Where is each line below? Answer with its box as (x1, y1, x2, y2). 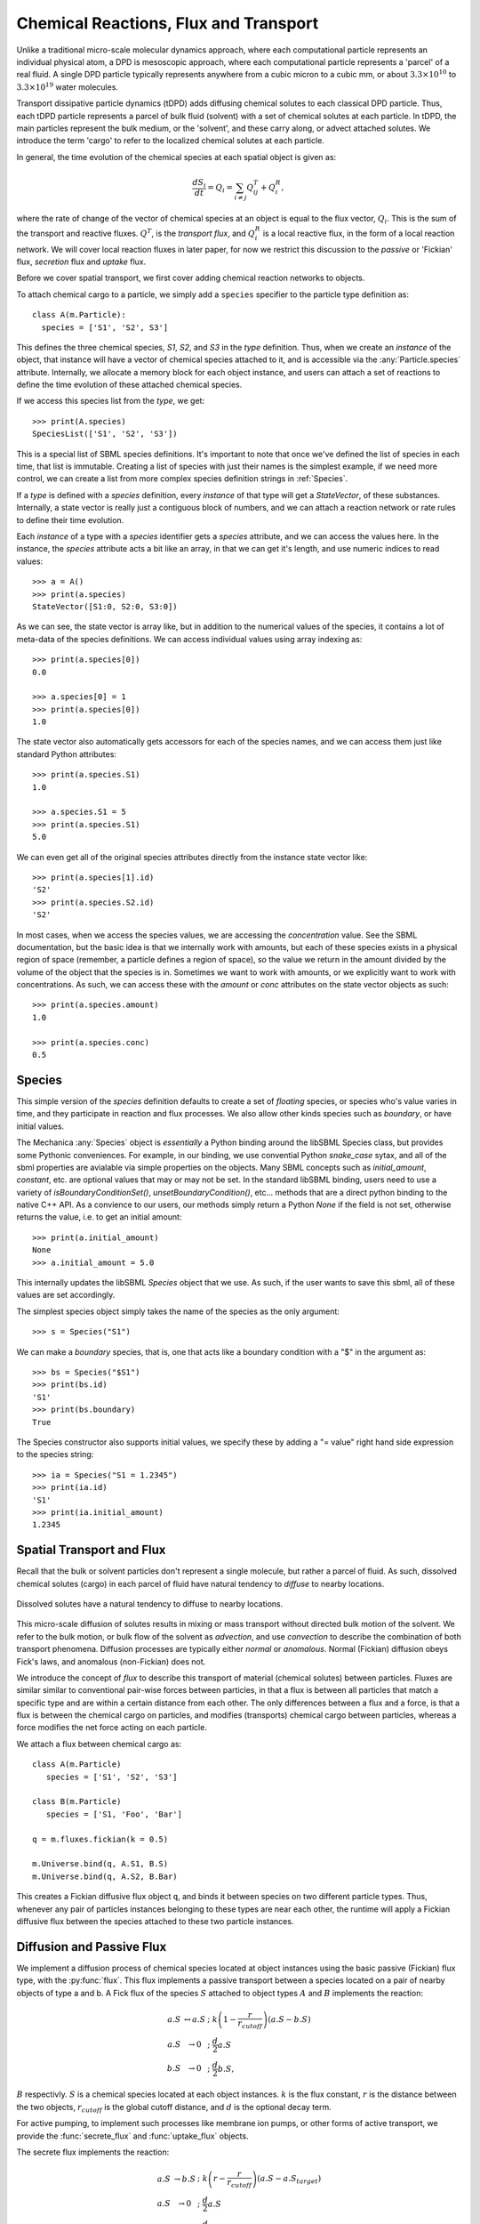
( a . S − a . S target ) (257, 2173, 322, 2186)
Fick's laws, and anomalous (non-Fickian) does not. (16, 1656, 206, 1667)
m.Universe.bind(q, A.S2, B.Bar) (32, 1871, 178, 1882)
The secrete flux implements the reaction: (16, 2147, 170, 2157)
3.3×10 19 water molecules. (16, 81, 119, 93)
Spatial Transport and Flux (16, 1543, 166, 1558)
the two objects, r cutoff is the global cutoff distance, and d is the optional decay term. (16, 2101, 332, 2115)
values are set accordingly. (16, 1290, 116, 1301)
